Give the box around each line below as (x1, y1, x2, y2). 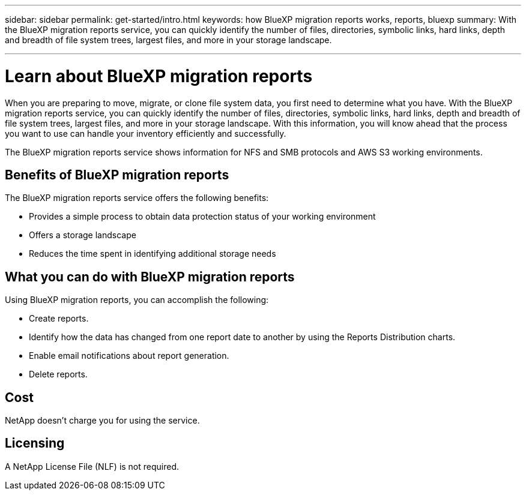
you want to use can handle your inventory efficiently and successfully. (5, 128, 286, 139)
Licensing (5, 436, 65, 451)
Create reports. (29, 313, 89, 324)
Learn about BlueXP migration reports (5, 65, 313, 86)
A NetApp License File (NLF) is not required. (5, 461, 180, 472)
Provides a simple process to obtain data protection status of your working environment (29, 211, 376, 222)
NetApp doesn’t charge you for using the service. (5, 415, 200, 426)
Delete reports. (29, 369, 88, 380)
